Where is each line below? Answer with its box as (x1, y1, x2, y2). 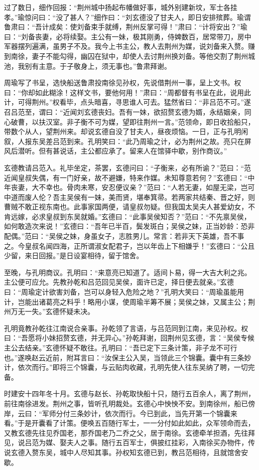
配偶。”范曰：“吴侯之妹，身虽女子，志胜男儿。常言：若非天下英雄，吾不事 (4, 231, 245, 241)
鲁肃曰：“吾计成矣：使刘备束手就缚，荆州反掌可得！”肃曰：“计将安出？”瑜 (4, 21, 248, 32)
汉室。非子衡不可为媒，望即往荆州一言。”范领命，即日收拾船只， (45, 116, 255, 127)
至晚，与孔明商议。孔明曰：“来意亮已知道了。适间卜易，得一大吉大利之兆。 (4, 267, 252, 277)
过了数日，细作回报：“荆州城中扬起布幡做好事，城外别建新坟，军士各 (4, 2, 231, 12)
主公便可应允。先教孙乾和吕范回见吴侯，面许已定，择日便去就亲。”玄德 (4, 277, 234, 287)
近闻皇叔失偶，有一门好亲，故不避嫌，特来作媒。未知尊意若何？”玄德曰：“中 (4, 172, 255, 182)
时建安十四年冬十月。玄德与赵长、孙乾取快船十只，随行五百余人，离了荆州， (4, 388, 255, 399)
